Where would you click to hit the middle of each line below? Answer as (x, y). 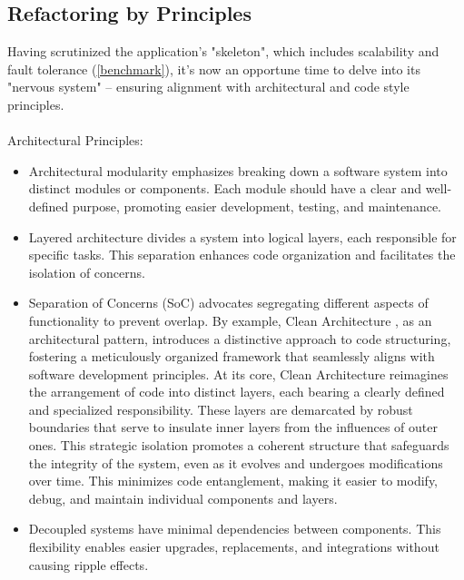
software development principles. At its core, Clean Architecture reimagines (238, 374)
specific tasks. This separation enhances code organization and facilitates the (242, 255)
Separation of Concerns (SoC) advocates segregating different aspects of (228, 303)
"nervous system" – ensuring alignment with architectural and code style (208, 87)
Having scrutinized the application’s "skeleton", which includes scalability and (223, 51)
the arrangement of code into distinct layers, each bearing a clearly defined (237, 392)
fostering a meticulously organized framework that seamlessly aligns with (232, 356)
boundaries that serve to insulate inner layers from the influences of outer (233, 427)
